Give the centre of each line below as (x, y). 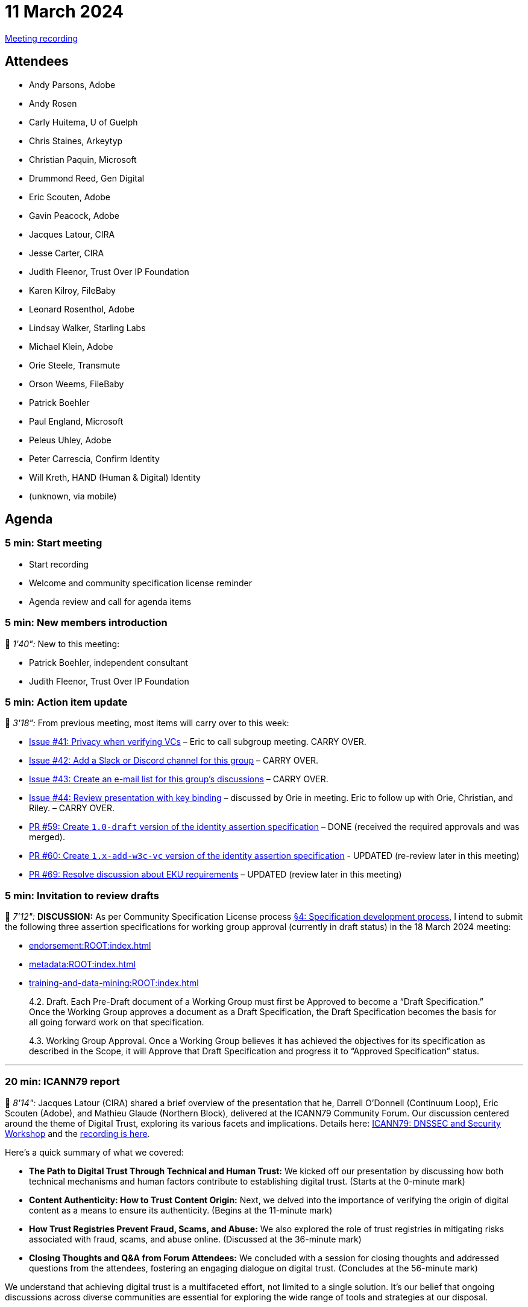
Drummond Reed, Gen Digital (87, 178)
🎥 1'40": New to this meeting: (62, 644)
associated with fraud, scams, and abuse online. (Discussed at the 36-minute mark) (195, 1239)
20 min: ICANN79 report (62, 1082)
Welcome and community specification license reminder (141, 583)
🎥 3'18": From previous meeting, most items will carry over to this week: (147, 723)
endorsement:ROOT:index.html (90, 946)
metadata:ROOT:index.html (82, 964)
